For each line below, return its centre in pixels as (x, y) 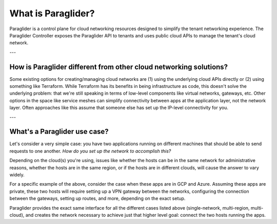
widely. (17, 175)
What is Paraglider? (52, 13)
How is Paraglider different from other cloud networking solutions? (119, 67)
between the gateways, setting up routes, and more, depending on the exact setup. (97, 198)
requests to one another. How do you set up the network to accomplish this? (90, 151)
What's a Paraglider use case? (59, 132)
